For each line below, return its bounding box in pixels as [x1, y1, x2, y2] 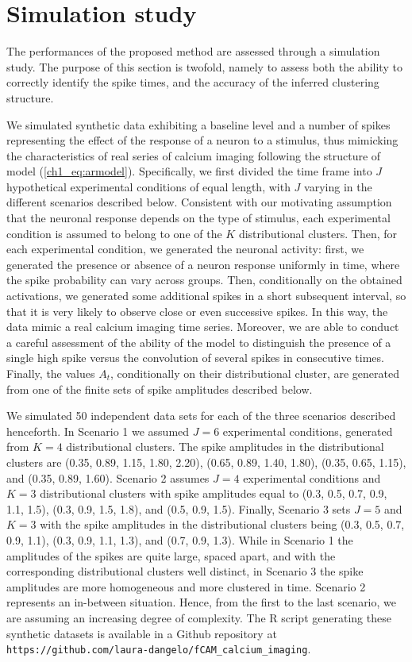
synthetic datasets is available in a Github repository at [6, 625, 277, 641]
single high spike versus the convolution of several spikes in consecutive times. [6, 349, 384, 366]
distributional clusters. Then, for [238, 225, 398, 241]
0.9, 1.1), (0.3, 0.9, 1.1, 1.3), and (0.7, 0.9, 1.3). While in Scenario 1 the [6, 531, 353, 548]
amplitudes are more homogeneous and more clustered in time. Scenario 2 [6, 578, 366, 595]
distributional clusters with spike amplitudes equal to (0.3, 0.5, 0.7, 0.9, [40, 485, 387, 502]
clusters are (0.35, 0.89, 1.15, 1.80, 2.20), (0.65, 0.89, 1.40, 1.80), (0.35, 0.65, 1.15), [6, 453, 406, 470]
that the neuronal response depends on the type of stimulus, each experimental [6, 210, 391, 226]
